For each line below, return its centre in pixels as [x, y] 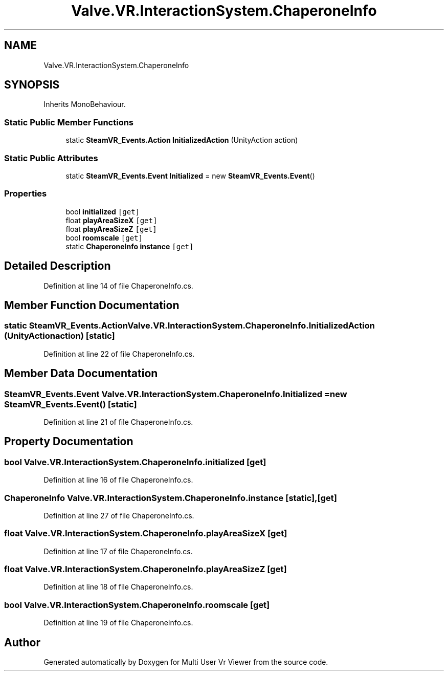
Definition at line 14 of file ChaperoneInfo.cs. [118, 286]
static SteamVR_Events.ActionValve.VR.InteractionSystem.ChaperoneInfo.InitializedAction [189, 326]
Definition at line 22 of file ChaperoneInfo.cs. [119, 354]
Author [22, 642]
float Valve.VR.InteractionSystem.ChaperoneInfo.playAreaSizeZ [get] [145, 569]
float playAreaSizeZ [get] [111, 229]
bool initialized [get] [103, 211]
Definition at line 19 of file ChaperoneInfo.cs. [118, 623]
